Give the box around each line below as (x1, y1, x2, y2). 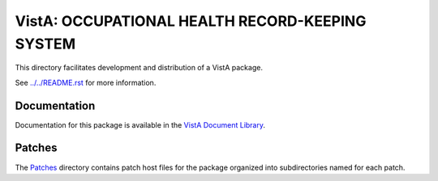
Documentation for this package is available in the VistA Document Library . (15, 120, 266, 129)
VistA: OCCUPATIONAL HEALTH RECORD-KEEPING (15, 12, 367, 30)
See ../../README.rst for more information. (15, 78, 157, 87)
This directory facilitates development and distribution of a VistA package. (15, 63, 264, 73)
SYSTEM (15, 35, 76, 53)
